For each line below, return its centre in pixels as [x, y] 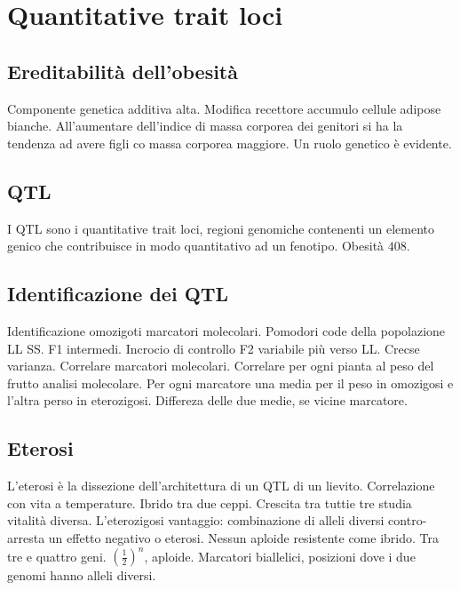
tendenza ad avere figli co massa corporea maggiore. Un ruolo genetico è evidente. [230, 143]
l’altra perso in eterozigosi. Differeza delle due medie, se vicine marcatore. [207, 400]
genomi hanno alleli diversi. [82, 575]
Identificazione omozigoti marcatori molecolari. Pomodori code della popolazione [226, 330]
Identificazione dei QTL [118, 294]
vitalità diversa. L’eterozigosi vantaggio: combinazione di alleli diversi [196, 520]
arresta [26, 537]
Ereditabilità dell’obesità [123, 71]
